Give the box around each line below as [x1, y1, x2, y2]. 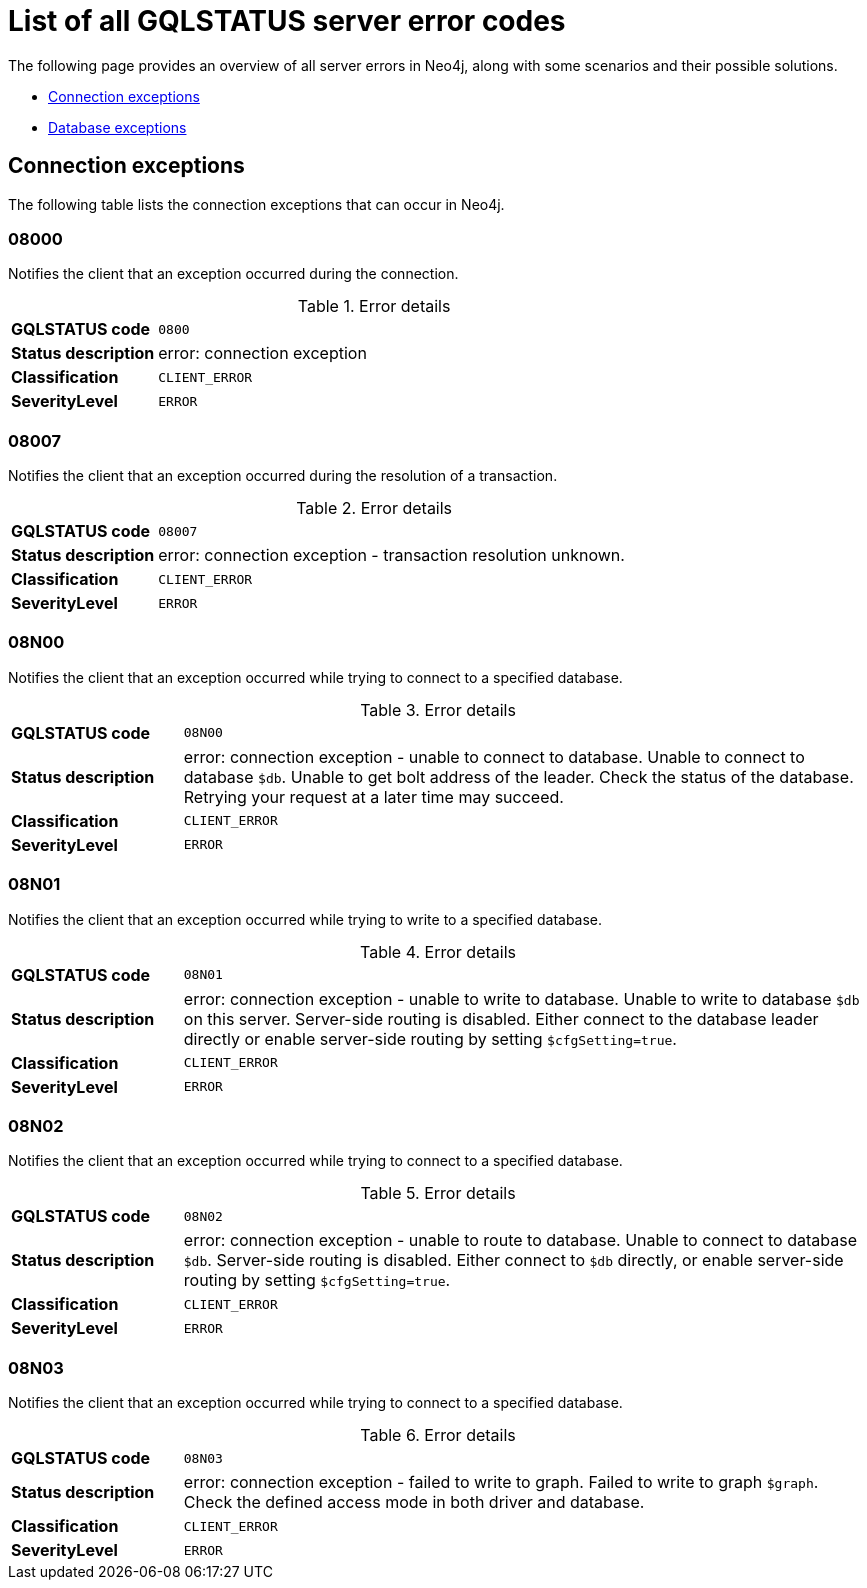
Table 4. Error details [360, 941, 516, 962]
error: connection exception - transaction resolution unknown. [158, 545, 625, 566]
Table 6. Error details [360, 1425, 516, 1446]
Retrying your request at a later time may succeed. [183, 786, 564, 807]
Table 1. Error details [297, 296, 451, 317]
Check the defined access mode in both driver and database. [183, 1492, 645, 1513]
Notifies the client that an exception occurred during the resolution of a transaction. [8, 467, 558, 485]
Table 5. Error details [360, 1183, 516, 1204]
